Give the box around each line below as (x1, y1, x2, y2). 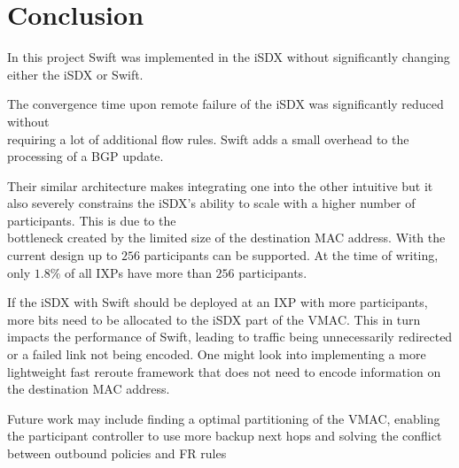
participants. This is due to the (7, 211, 176, 229)
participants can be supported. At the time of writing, (144, 246, 439, 265)
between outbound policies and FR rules (7, 444, 227, 462)
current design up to (7, 246, 118, 265)
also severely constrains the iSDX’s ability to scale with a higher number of (7, 194, 416, 212)
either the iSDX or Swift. (7, 65, 144, 83)
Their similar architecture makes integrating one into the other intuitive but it (7, 176, 433, 195)
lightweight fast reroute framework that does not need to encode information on (7, 362, 441, 380)
